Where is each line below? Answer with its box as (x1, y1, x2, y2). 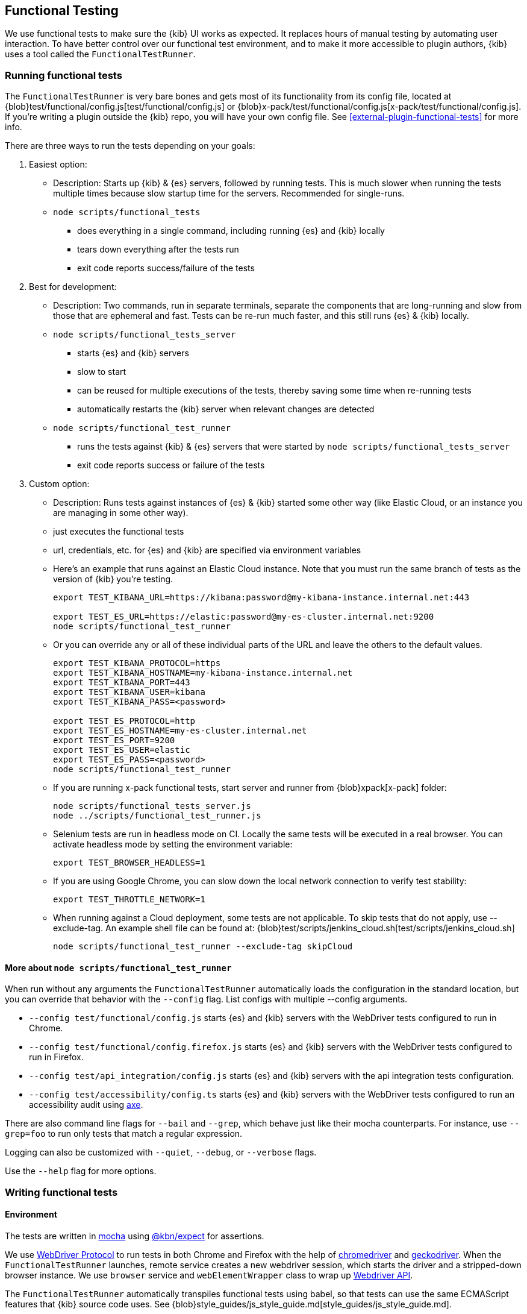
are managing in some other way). (53, 508, 189, 518)
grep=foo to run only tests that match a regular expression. (5, 1128, 243, 1139)
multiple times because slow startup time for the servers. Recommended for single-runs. (53, 188, 405, 199)
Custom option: (29, 479, 90, 489)
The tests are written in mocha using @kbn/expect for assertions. (5, 1230, 264, 1241)
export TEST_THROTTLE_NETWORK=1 (53, 894, 205, 905)
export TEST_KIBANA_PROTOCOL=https (53, 658, 221, 668)
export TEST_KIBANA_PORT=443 (53, 677, 190, 688)
